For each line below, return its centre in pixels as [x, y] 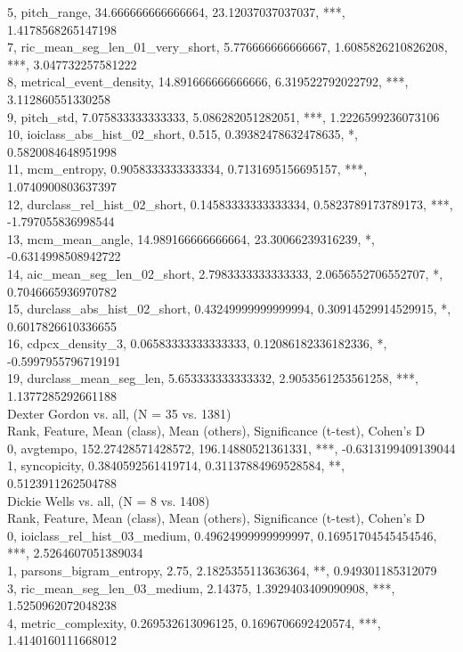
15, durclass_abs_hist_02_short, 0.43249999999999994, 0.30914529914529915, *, [229, 309]
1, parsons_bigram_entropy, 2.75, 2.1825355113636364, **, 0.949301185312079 [222, 570]
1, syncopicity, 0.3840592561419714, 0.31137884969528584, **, [176, 465]
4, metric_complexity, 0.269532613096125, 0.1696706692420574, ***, [194, 622]
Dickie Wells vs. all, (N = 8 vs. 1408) [109, 500]
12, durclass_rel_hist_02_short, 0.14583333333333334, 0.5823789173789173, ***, [230, 204]
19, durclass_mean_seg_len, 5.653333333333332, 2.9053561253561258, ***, [213, 378]
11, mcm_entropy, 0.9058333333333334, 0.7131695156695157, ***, [187, 169]
